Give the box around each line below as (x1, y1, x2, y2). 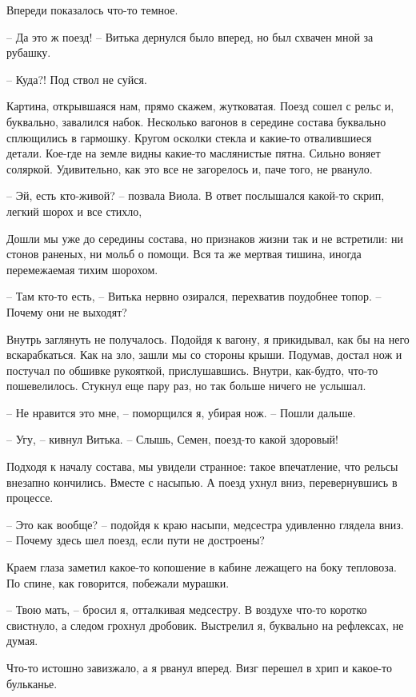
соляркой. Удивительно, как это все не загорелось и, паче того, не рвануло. (6, 160, 373, 177)
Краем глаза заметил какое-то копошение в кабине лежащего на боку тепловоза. (6, 559, 397, 576)
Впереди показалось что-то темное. (6, 2, 178, 18)
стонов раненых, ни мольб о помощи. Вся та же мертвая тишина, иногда (6, 245, 362, 262)
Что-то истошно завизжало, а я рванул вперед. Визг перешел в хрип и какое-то (6, 659, 392, 675)
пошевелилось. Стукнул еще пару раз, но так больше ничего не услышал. (6, 377, 366, 394)
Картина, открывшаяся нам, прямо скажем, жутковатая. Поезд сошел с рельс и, (6, 98, 394, 114)
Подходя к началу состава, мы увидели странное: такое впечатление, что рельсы (6, 458, 398, 475)
